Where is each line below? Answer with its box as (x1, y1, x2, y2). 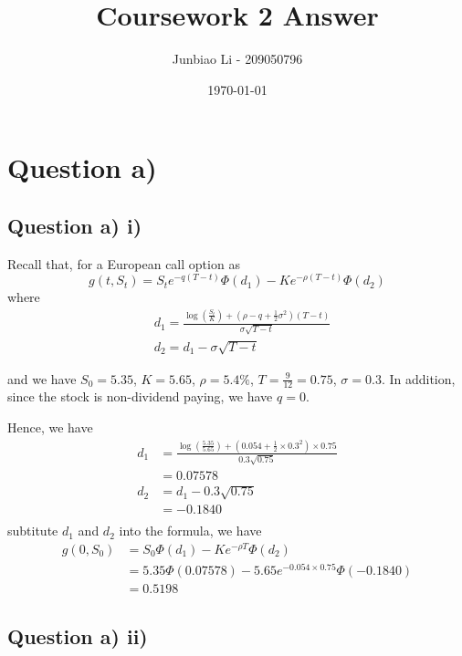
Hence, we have (7, 417, 93, 436)
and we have (7, 369, 77, 388)
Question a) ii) (7, 621, 148, 650)
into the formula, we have (119, 521, 262, 540)
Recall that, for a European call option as (7, 254, 240, 273)
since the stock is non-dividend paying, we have (7, 387, 273, 406)
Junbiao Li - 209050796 (172, 49, 303, 68)
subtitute (7, 521, 58, 540)
